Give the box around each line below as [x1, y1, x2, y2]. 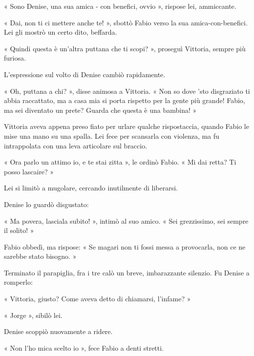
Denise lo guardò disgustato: [4, 199, 89, 209]
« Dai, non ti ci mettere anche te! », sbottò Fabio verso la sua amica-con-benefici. [4, 17, 248, 27]
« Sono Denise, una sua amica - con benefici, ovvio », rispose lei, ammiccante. [4, 1, 236, 11]
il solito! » [4, 225, 34, 235]
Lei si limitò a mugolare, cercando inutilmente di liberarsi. [4, 183, 178, 193]
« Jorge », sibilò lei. [4, 310, 63, 320]
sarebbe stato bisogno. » [4, 251, 77, 261]
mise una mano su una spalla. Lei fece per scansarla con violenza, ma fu [4, 130, 219, 141]
